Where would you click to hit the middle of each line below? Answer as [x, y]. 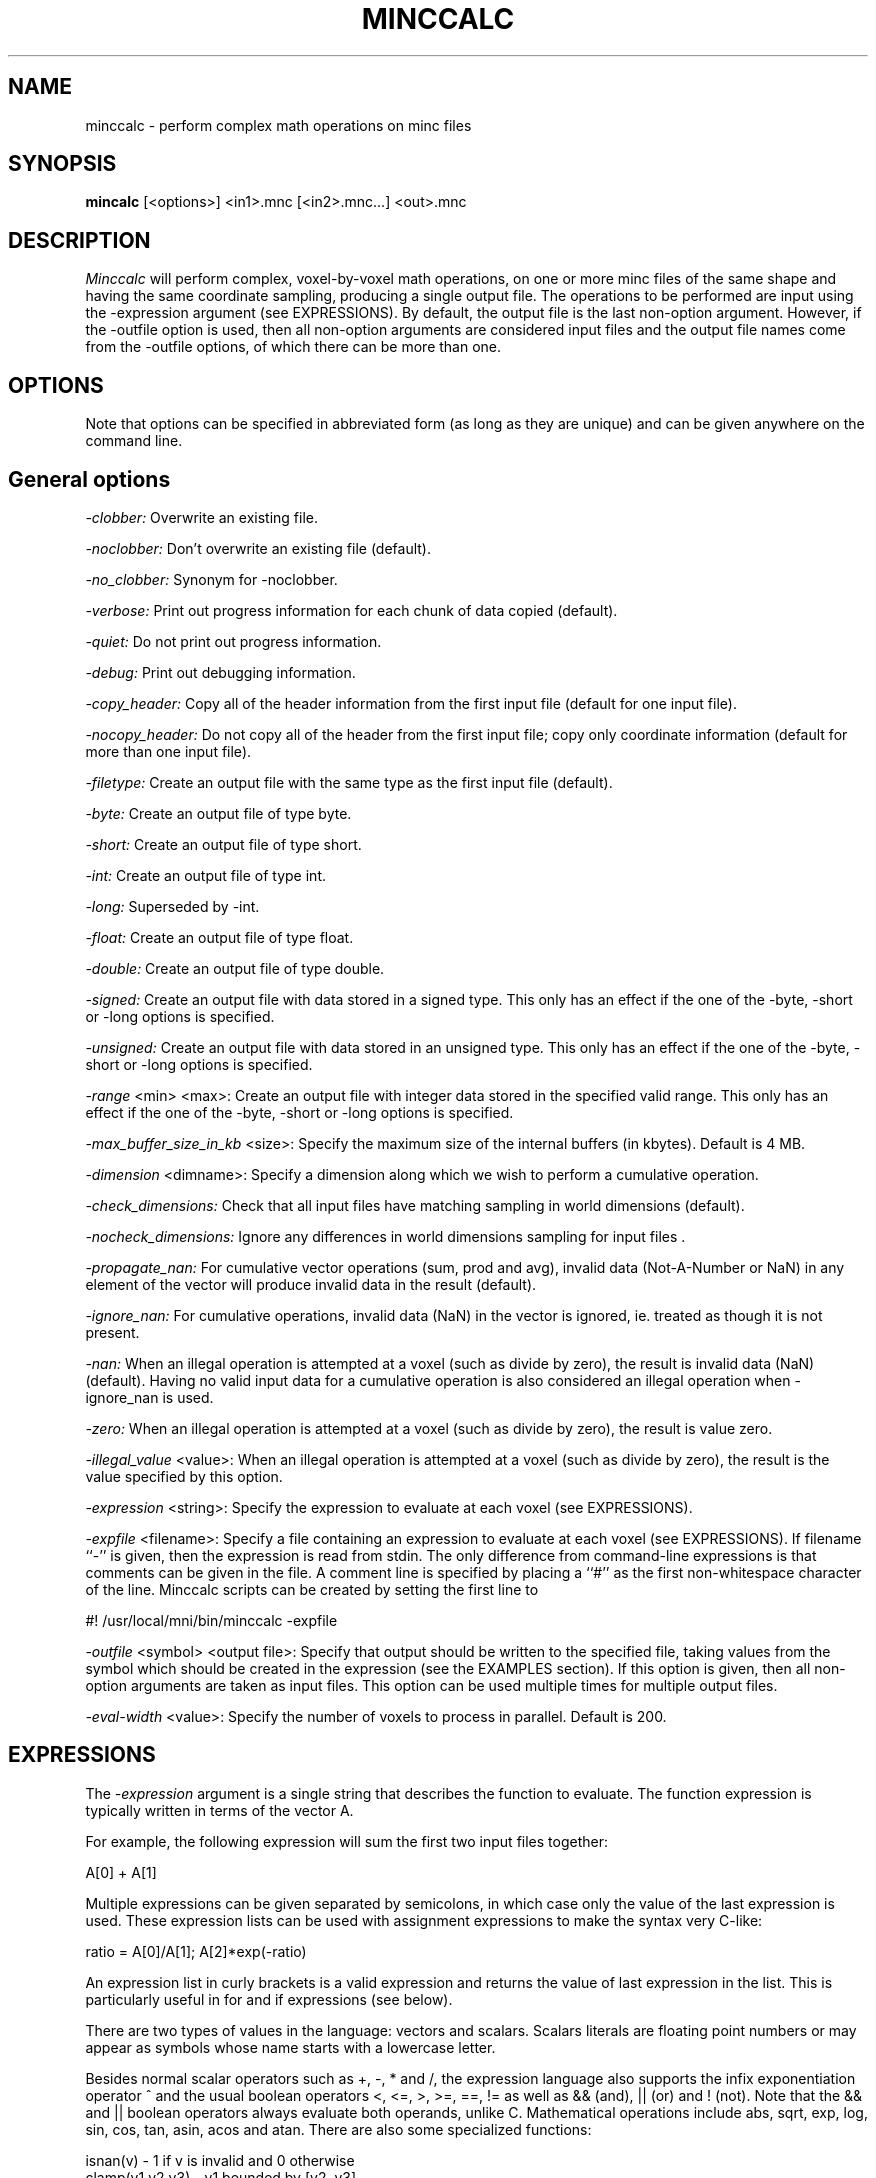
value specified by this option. [184, 1476]
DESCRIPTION [79, 240]
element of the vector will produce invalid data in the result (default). [311, 1284]
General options [89, 479]
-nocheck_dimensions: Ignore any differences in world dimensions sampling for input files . [385, 1236]
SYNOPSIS [62, 164]
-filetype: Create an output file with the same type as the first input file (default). [349, 782]
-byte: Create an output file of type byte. [218, 813]
